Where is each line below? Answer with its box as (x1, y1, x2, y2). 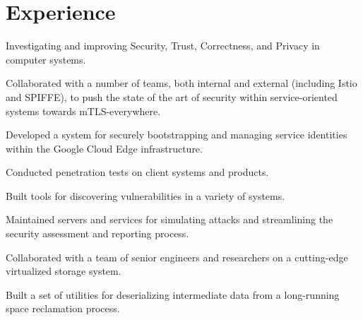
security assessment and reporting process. (6, 226, 189, 241)
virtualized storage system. (6, 263, 121, 278)
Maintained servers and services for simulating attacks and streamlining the (6, 212, 333, 227)
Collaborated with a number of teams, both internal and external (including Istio (6, 76, 357, 90)
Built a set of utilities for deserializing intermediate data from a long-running (6, 287, 340, 302)
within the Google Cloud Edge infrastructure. (6, 141, 203, 155)
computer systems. (6, 52, 86, 66)
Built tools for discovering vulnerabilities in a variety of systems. (6, 188, 285, 203)
